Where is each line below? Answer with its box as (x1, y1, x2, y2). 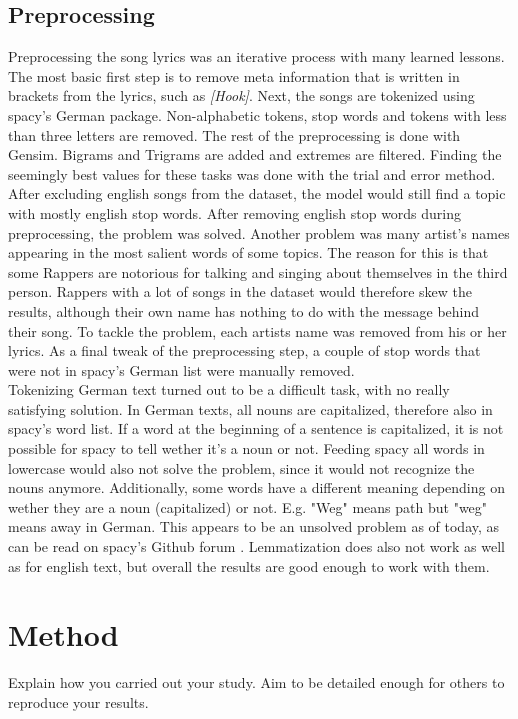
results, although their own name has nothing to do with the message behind (8, 300, 480, 321)
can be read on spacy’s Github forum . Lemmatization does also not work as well (8, 536, 505, 557)
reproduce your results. (8, 691, 149, 712)
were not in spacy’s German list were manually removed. (8, 359, 355, 380)
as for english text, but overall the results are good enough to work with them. (8, 555, 490, 576)
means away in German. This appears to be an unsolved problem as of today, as (8, 516, 500, 537)
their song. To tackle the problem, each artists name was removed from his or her (8, 320, 507, 341)
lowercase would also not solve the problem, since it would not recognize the (8, 457, 475, 478)
